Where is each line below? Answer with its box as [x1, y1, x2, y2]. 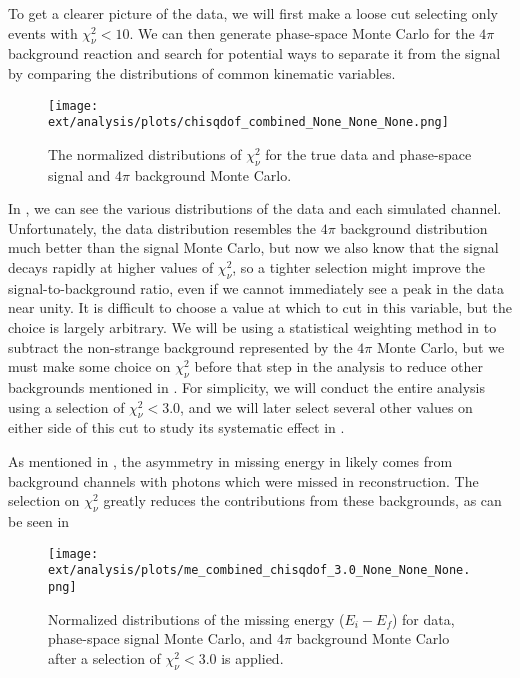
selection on [8, 490, 80, 511]
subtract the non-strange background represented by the [8, 336, 353, 357]
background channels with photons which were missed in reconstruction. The [8, 470, 479, 491]
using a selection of [8, 396, 125, 417]
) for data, [391, 608, 455, 629]
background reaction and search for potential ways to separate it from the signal [8, 43, 501, 64]
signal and [48, 164, 111, 185]
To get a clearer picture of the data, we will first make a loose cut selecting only [8, 3, 498, 23]
